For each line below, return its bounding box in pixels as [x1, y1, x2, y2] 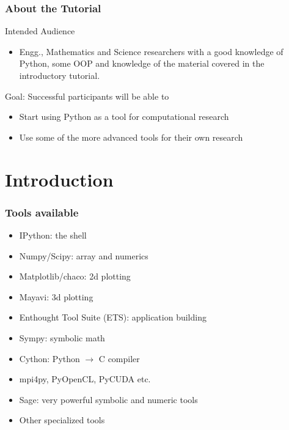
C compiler [98, 352, 140, 365]
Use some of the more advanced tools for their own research [19, 130, 243, 143]
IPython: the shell [19, 228, 87, 241]
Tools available [5, 204, 79, 220]
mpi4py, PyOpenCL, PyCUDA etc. [19, 373, 151, 385]
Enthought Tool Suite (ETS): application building [19, 311, 207, 324]
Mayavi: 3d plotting [19, 290, 93, 303]
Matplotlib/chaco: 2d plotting [19, 270, 131, 283]
